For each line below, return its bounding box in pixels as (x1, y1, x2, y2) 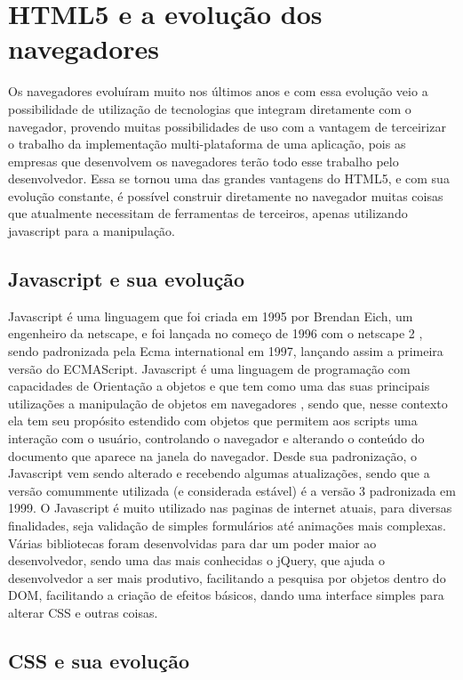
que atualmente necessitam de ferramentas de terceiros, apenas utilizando (8, 204, 408, 223)
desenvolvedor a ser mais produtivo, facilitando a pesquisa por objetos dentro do (8, 568, 446, 587)
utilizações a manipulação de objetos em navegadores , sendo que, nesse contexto (8, 393, 448, 412)
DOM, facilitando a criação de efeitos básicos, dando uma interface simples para (8, 586, 444, 604)
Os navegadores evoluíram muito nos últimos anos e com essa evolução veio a (8, 82, 428, 101)
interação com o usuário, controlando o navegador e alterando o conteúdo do (8, 429, 425, 448)
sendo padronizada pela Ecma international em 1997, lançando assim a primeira (8, 342, 443, 360)
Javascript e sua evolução (8, 265, 245, 293)
